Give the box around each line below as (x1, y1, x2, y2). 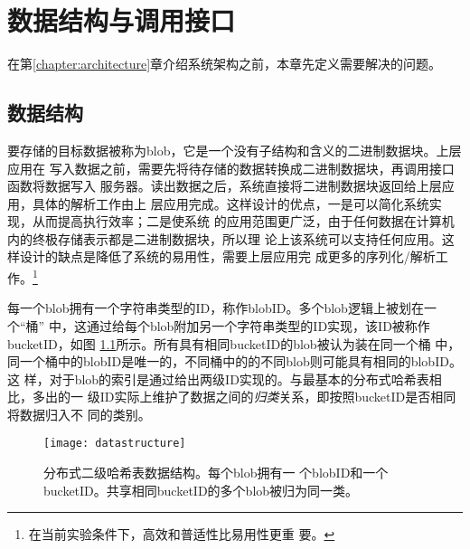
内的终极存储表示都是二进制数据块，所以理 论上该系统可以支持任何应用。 (7, 229, 442, 248)
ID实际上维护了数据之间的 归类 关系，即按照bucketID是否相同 (99, 387, 456, 406)
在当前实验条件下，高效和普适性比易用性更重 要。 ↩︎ (28, 525, 335, 544)
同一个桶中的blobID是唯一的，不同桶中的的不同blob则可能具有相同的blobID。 (7, 352, 462, 371)
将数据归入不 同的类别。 (7, 404, 151, 423)
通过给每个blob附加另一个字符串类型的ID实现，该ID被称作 (86, 316, 430, 335)
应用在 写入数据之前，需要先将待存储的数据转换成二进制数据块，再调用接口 (7, 158, 455, 177)
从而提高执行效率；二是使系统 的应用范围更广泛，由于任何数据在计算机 (32, 212, 455, 231)
